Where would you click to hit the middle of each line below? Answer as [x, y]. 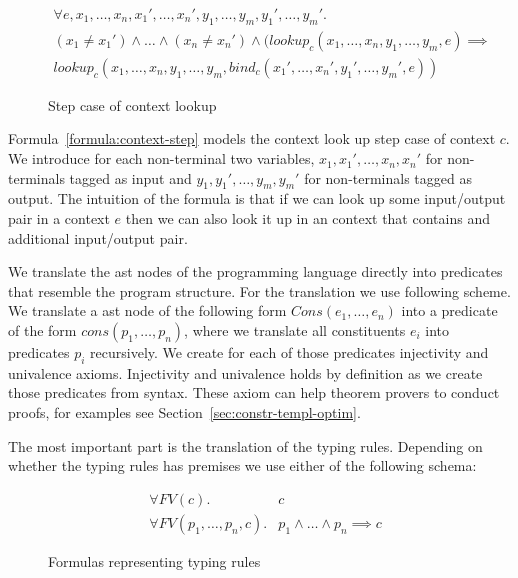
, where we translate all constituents [295, 330]
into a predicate [449, 310]
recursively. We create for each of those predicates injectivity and [289, 352]
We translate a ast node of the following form [147, 310]
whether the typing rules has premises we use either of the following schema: [242, 465]
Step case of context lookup [132, 104]
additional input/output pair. [98, 237]
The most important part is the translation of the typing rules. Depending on [245, 445]
